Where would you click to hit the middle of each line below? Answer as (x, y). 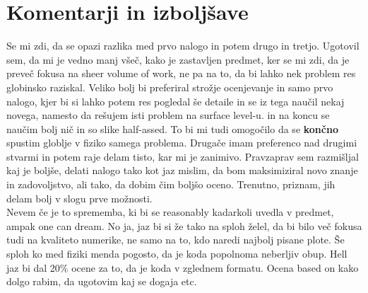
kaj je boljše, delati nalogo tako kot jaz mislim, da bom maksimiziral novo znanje (182, 170)
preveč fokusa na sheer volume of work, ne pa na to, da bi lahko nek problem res (181, 73)
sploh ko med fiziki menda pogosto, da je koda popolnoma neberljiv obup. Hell (177, 254)
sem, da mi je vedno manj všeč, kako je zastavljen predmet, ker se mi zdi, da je (178, 59)
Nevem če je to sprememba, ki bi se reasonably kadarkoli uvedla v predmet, (170, 212)
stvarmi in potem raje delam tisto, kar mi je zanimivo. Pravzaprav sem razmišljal (183, 156)
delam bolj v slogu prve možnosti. (79, 198)
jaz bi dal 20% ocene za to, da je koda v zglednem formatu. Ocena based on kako (183, 267)
